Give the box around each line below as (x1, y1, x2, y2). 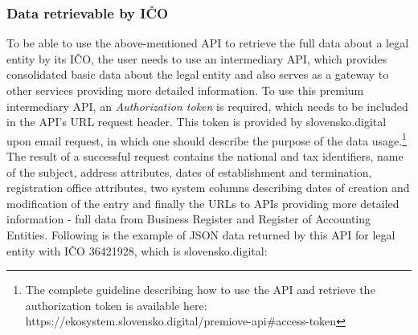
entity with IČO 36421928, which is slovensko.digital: (6, 242, 268, 259)
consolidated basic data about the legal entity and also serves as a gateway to (6, 66, 389, 83)
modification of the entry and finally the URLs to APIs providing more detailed (6, 194, 400, 211)
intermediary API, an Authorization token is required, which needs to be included (6, 97, 408, 114)
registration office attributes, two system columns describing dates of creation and (6, 179, 410, 196)
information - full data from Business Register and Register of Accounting (6, 210, 371, 227)
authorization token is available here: (25, 296, 207, 313)
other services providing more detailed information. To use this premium (6, 82, 364, 98)
